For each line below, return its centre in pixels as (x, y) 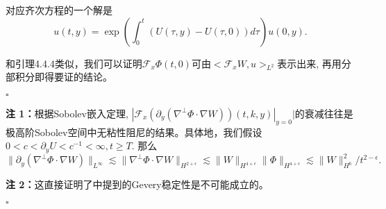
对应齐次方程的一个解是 (59, 10)
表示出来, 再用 (309, 63)
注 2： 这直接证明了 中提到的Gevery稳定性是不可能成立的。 (137, 184)
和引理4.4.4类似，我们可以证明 (74, 63)
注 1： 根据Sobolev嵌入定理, (67, 113)
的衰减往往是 (324, 113)
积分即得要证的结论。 (64, 77)
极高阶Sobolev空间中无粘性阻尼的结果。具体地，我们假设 (134, 132)
